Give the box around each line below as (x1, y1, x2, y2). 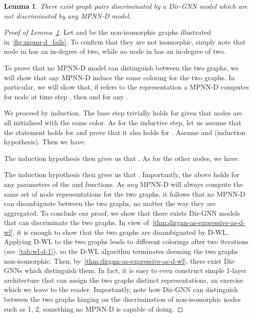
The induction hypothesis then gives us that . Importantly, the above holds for (4, 169, 240, 180)
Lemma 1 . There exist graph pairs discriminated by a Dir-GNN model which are (4, 1, 248, 11)
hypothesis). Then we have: (4, 136, 86, 147)
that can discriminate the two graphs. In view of (4, 217, 149, 227)
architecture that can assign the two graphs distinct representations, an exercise (4, 274, 243, 285)
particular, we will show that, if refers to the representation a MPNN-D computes (4, 82, 249, 92)
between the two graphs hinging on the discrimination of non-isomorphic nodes (4, 294, 241, 304)
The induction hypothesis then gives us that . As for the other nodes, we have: (4, 153, 240, 163)
